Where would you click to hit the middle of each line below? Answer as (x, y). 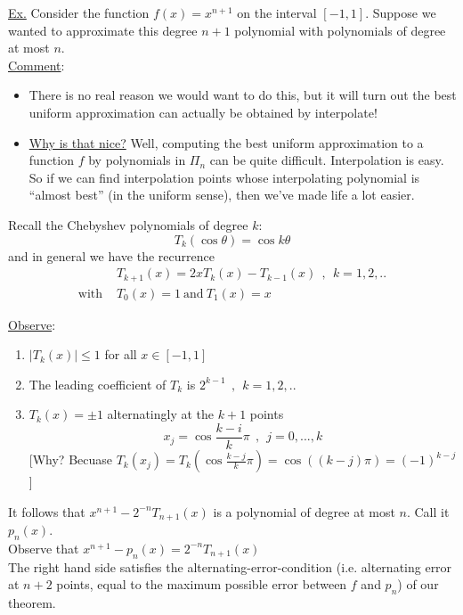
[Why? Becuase (70, 459)
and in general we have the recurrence (111, 255)
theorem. (32, 603)
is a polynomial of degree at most (304, 511)
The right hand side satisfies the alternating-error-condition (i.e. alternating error (230, 566)
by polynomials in (137, 160)
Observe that (44, 548)
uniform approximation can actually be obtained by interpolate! (203, 112)
